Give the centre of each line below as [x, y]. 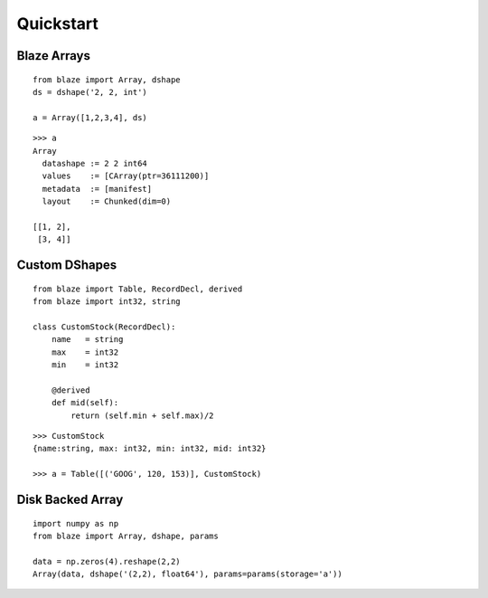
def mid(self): [85, 403]
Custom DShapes [67, 266]
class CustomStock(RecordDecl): [104, 327]
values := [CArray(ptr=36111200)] [126, 176]
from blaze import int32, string [107, 302]
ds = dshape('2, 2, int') [90, 92]
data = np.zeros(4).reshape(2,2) [107, 561]
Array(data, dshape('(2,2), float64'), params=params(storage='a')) [188, 574]
